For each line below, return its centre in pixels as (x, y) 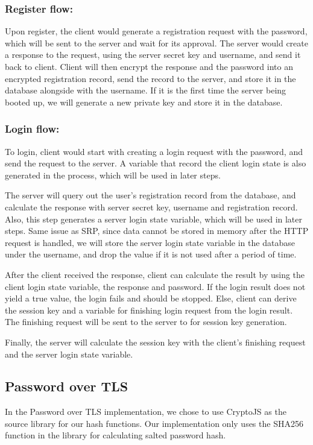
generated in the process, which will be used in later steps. (113, 175)
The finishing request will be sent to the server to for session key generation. (146, 322)
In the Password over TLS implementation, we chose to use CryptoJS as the (146, 412)
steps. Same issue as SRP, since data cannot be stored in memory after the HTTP (157, 231)
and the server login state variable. (69, 354)
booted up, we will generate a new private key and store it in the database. (144, 102)
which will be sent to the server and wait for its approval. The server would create (156, 43)
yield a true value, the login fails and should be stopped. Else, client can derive (151, 298)
